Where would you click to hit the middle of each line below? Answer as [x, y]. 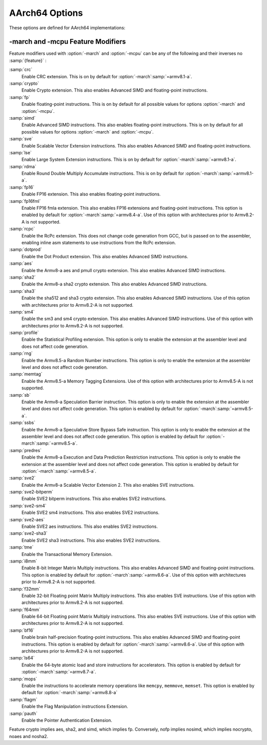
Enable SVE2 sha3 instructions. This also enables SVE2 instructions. [91, 540]
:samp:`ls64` [22, 658]
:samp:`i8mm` [23, 561]
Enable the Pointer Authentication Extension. [67, 720]
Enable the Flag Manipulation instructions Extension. [75, 706]
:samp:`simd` [22, 118]
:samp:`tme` [22, 547]
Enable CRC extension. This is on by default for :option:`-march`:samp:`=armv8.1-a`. [107, 76]
